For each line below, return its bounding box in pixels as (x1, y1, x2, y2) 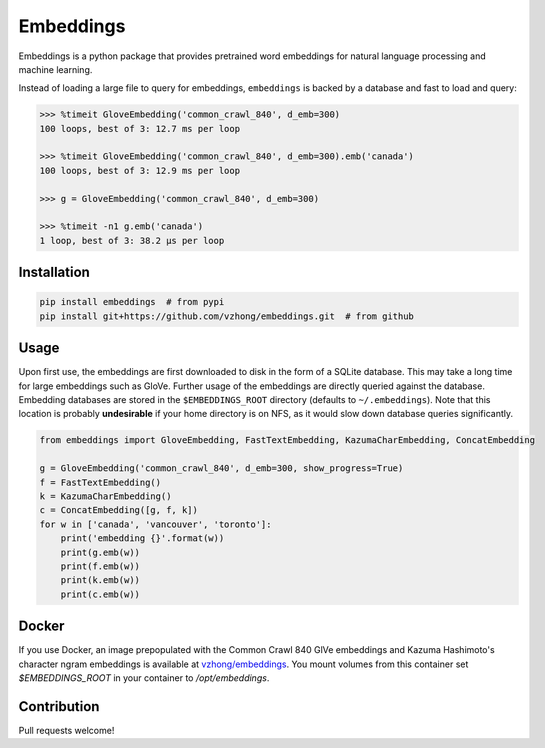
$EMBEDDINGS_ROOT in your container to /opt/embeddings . (18, 672, 270, 684)
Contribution (18, 698, 100, 715)
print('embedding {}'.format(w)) (60, 533, 225, 544)
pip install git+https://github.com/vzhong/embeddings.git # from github (39, 310, 415, 322)
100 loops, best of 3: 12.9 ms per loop (39, 165, 240, 176)
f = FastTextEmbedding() (39, 476, 162, 488)
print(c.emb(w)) (60, 588, 140, 600)
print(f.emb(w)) (60, 560, 140, 572)
